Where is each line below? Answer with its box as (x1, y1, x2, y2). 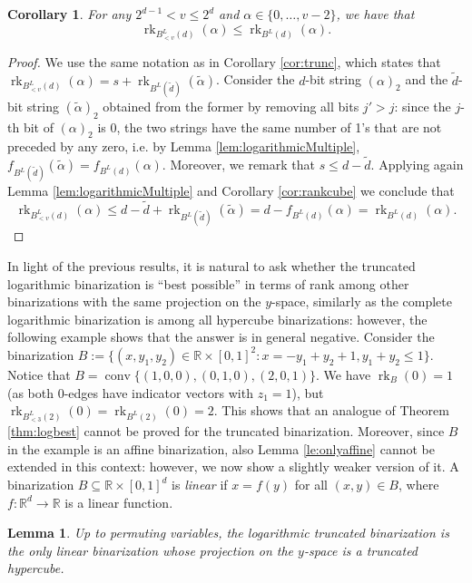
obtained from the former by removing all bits (103, 96, 359, 115)
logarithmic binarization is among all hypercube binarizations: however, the (7, 309, 428, 328)
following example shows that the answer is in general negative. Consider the (7, 327, 435, 346)
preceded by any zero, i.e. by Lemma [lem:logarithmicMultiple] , (7, 137, 360, 156)
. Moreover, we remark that (162, 155, 315, 174)
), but (291, 383, 324, 402)
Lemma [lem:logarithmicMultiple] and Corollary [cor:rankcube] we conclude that (7, 181, 455, 200)
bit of (23, 117, 54, 136)
